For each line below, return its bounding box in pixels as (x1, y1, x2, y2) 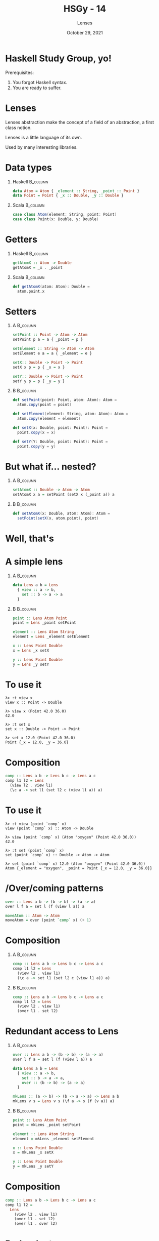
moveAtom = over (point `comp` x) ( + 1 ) (5, 917, 92, 923)
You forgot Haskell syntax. (12, 79, 68, 85)
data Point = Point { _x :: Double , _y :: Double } (12, 193, 124, 198)
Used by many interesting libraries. (5, 144, 78, 150)
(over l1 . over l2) (14, 1221, 58, 1226)
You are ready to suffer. (12, 85, 62, 91)
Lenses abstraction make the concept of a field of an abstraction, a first (5, 119, 154, 125)
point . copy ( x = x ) (17, 430, 56, 435)
